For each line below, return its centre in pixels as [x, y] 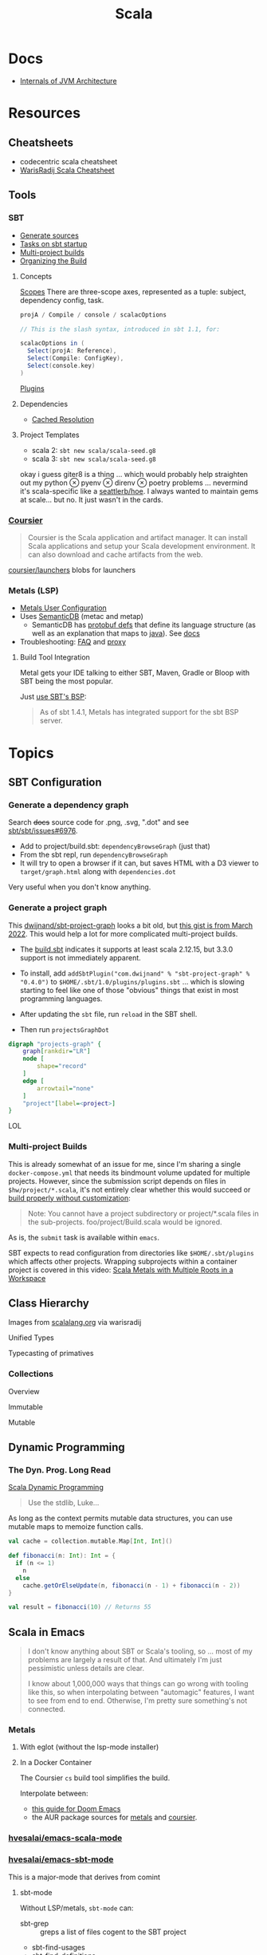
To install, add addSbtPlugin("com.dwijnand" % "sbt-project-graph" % [135, 973]
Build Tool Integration [55, 657]
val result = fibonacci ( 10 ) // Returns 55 [80, 1607]
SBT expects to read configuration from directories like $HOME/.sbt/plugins [131, 1252]
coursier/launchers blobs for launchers [72, 570]
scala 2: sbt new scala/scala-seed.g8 [94, 450]
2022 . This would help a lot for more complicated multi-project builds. [123, 933]
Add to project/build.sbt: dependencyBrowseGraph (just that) [115, 846]
